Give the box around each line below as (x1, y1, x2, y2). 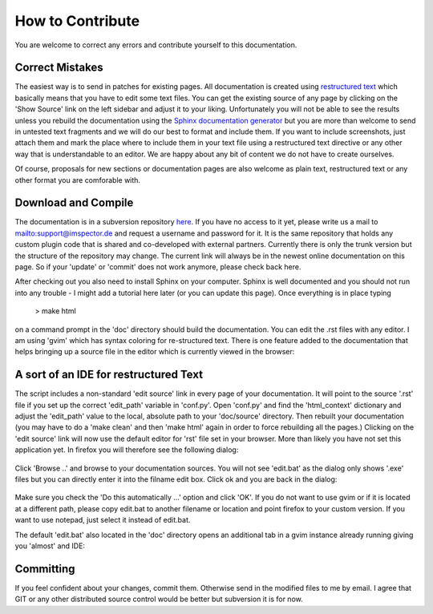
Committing (14, 562, 75, 576)
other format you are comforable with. (14, 175, 140, 184)
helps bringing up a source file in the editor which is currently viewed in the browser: (14, 347, 295, 357)
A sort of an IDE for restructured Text (14, 368, 204, 382)
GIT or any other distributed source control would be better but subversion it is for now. (14, 594, 304, 604)
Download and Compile (14, 196, 134, 210)
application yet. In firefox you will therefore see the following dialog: (14, 445, 239, 454)
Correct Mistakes (14, 61, 103, 75)
